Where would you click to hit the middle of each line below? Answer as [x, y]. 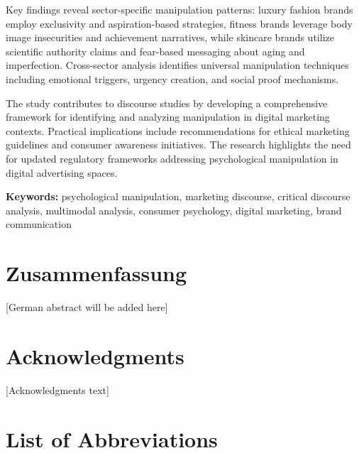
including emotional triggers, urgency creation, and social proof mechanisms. [172, 78]
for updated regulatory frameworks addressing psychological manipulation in [172, 158]
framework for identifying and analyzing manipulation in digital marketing [168, 117]
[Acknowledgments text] [57, 389]
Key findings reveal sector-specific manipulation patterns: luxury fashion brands [179, 9]
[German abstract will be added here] [87, 307]
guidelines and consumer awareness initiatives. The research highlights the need [178, 144]
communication [39, 224]
